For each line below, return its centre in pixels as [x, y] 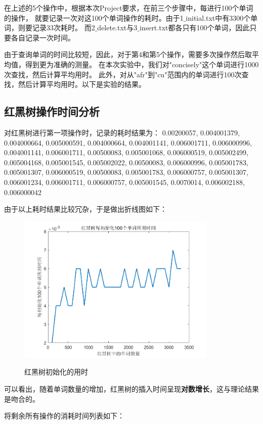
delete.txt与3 [117, 28]
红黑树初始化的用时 [56, 372]
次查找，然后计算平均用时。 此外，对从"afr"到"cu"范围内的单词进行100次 [123, 74]
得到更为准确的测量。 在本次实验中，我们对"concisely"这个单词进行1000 [142, 64]
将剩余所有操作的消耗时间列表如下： [64, 416]
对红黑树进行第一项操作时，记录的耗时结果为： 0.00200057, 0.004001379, [122, 132]
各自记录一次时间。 [43, 37]
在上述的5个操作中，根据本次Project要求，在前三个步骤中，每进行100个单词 [129, 8]
